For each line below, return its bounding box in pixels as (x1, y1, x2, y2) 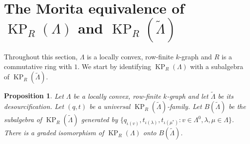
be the (228, 101, 246, 111)
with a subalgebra (190, 61, 243, 71)
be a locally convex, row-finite (73, 90, 161, 101)
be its (218, 90, 233, 101)
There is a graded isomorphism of (4, 127, 104, 138)
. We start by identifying (77, 61, 151, 71)
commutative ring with (4, 61, 72, 71)
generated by (81, 114, 118, 125)
